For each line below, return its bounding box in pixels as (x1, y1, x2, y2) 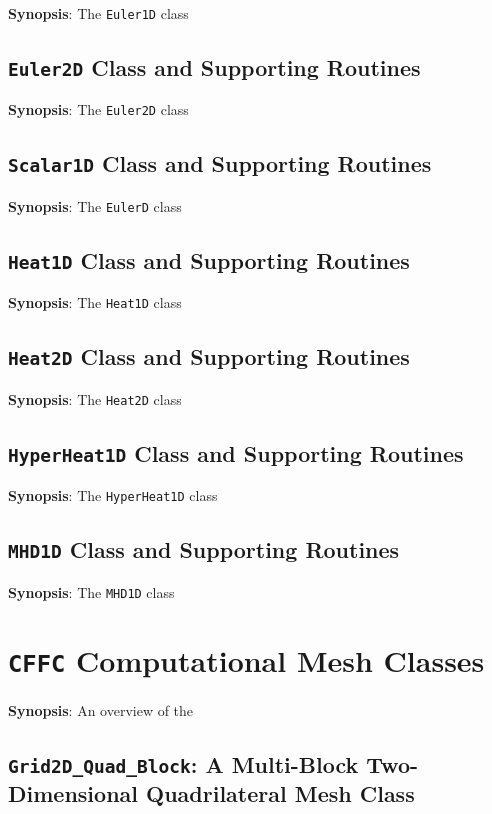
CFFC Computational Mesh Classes (8, 640, 485, 681)
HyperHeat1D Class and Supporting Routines (8, 437, 464, 468)
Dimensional (8, 778, 138, 809)
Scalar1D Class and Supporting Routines (8, 148, 432, 179)
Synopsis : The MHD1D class (8, 581, 175, 602)
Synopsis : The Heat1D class (8, 292, 182, 313)
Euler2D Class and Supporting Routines (8, 52, 421, 83)
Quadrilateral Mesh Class (146, 778, 415, 809)
